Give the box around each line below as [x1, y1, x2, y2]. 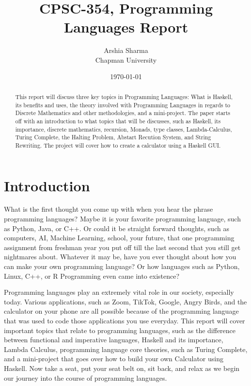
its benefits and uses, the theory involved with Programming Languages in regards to [15, 101, 230, 109]
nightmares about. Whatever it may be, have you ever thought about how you [4, 252, 236, 262]
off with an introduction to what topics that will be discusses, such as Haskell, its [15, 117, 221, 125]
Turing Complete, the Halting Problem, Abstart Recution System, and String [15, 133, 211, 141]
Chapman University [95, 54, 157, 65]
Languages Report [63, 17, 188, 37]
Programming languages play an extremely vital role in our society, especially [4, 287, 234, 297]
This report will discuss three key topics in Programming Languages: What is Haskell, [15, 92, 233, 101]
